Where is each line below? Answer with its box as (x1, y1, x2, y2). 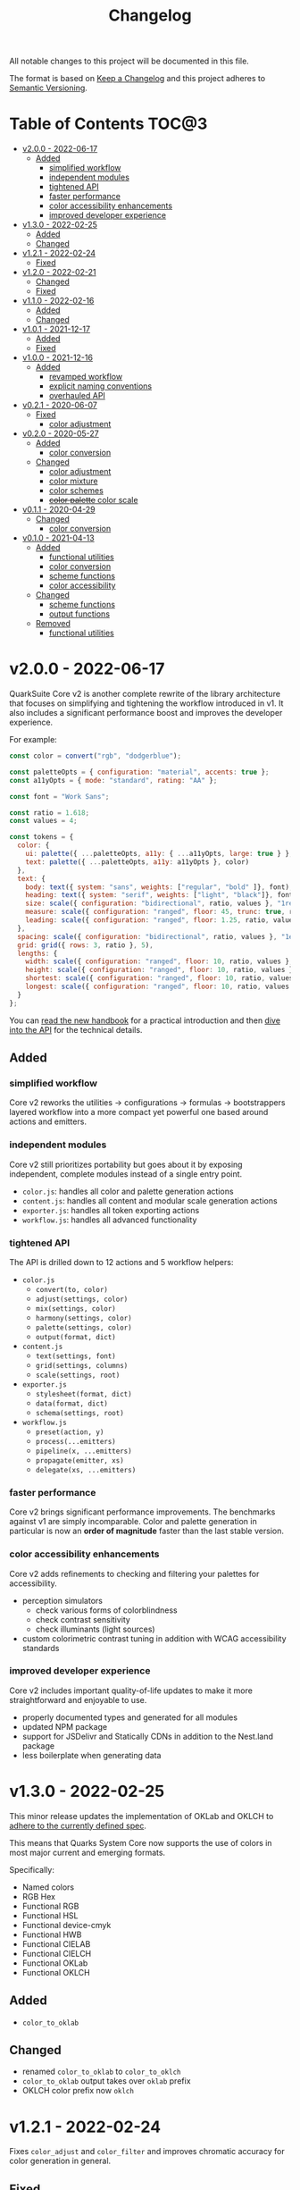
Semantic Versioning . (9, 82, 87, 94)
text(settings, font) (35, 1351, 116, 1361)
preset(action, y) (35, 1427, 104, 1437)
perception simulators (21, 1595, 103, 1606)
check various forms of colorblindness (35, 1605, 178, 1615)
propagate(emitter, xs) (35, 1456, 125, 1465)
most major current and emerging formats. (9, 1847, 166, 1858)
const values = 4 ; (9, 817, 78, 826)
